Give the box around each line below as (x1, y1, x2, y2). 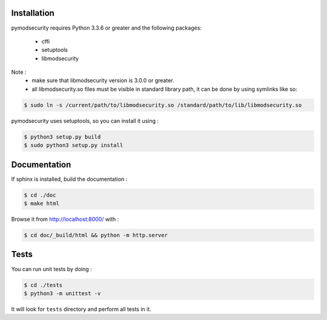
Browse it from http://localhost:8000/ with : (11, 215, 119, 223)
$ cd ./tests (24, 281, 63, 289)
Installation (11, 8, 54, 18)
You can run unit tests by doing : (11, 265, 92, 272)
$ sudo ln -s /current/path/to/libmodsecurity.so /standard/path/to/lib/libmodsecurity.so (24, 102, 302, 108)
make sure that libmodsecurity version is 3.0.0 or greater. (31, 77, 174, 84)
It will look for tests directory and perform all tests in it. (11, 305, 151, 313)
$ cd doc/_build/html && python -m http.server (24, 232, 168, 239)
